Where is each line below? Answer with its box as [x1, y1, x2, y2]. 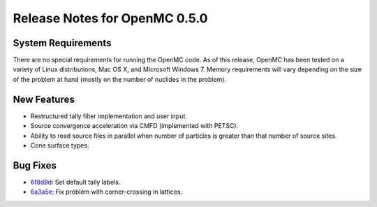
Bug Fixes [13, 159, 57, 171]
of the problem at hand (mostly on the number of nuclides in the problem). [13, 75, 227, 83]
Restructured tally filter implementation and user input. [30, 112, 188, 120]
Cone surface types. [30, 141, 89, 150]
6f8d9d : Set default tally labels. [30, 178, 121, 186]
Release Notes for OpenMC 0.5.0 [13, 10, 208, 26]
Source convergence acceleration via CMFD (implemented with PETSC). [30, 122, 239, 130]
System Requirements [13, 37, 112, 49]
